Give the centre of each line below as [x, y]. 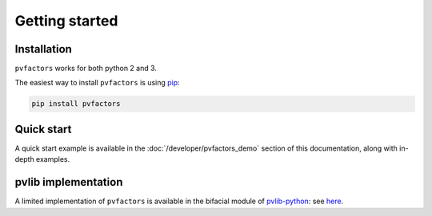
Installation [43, 49]
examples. [53, 159]
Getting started [66, 21]
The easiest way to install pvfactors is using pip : [97, 83]
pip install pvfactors [76, 104]
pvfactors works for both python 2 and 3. [86, 69]
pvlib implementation [69, 182]
